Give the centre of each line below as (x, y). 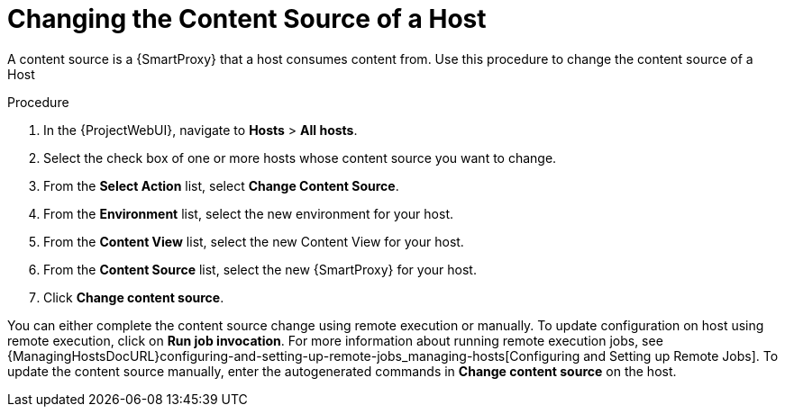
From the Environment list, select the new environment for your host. (248, 213)
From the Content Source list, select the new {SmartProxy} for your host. (260, 269)
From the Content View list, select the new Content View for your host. (254, 241)
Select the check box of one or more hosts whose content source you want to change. (300, 157)
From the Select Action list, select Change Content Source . (221, 185)
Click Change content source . (134, 297)
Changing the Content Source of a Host (247, 19)
